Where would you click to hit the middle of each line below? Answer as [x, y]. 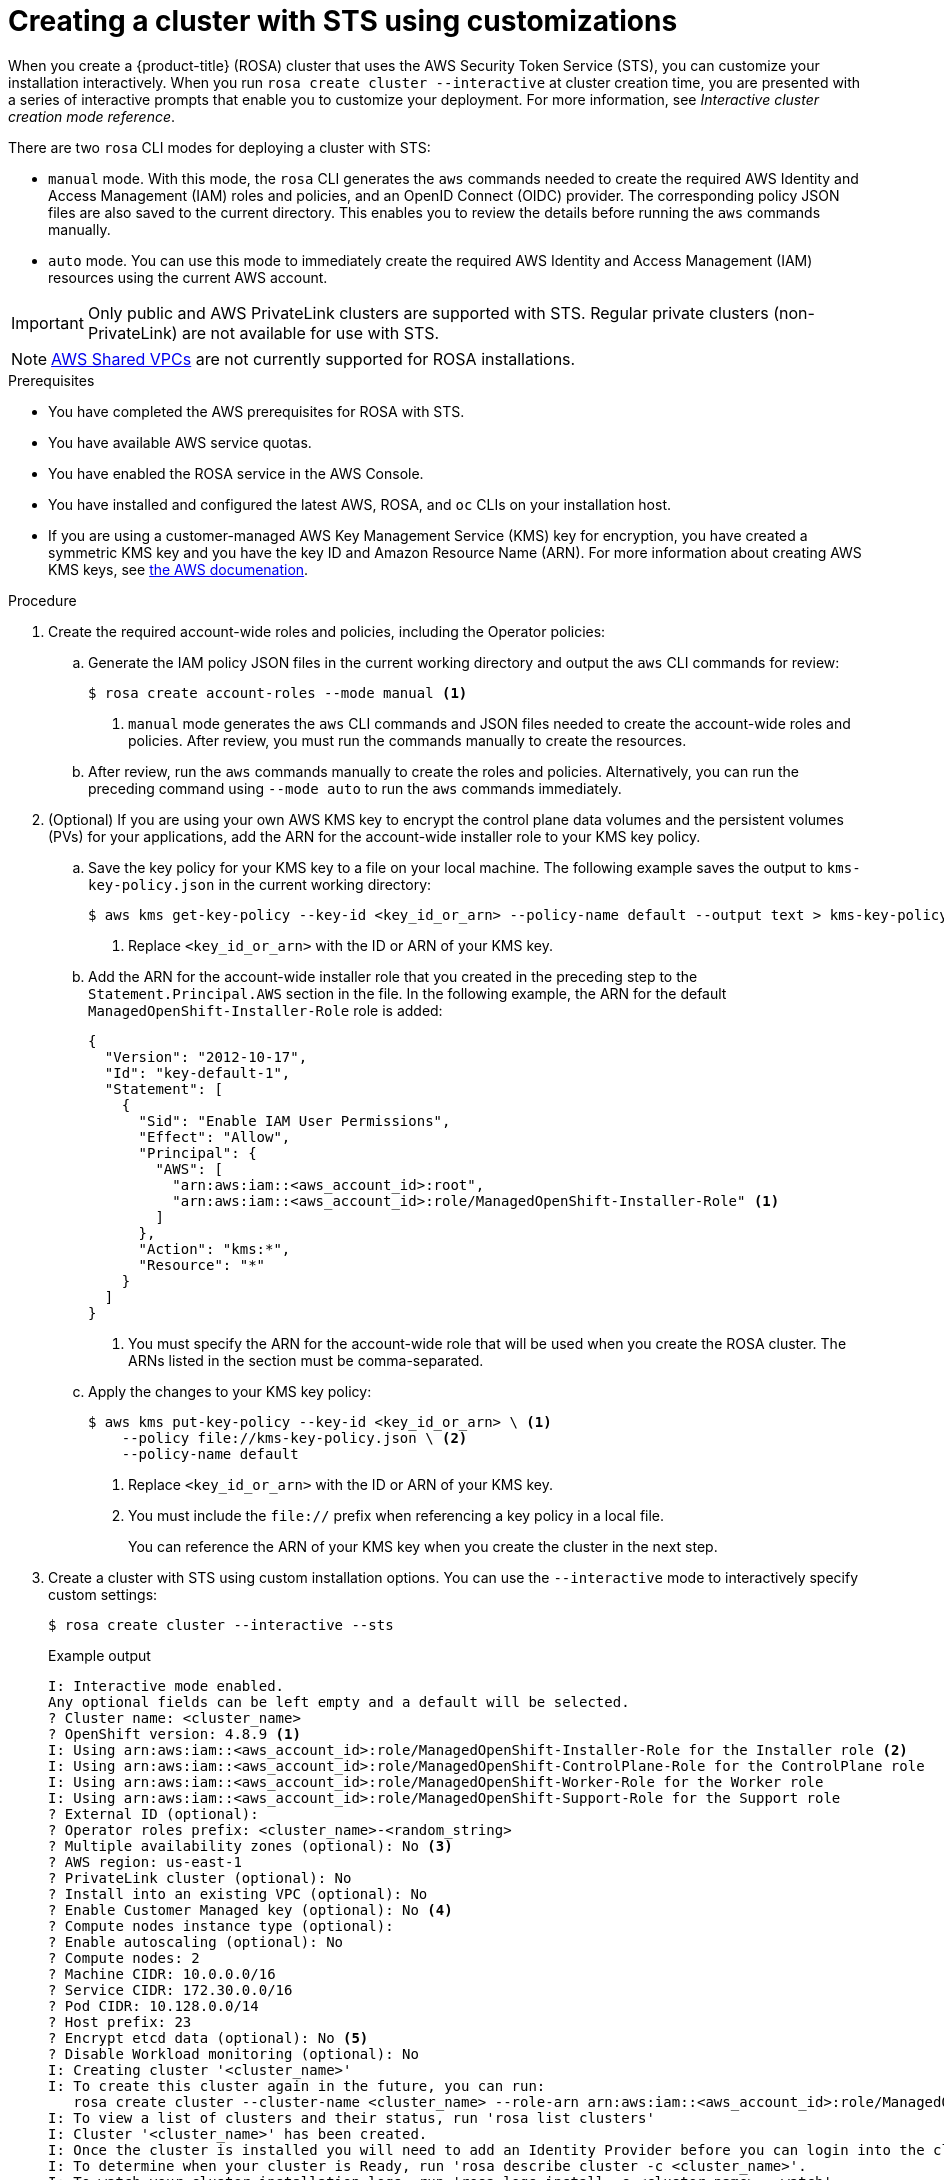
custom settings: [103, 1594]
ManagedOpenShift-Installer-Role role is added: [265, 1010]
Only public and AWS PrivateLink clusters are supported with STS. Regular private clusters [428, 312]
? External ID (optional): [153, 1813]
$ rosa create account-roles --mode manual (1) [278, 692]
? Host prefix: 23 [120, 2021]
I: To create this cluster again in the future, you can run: [297, 2085]
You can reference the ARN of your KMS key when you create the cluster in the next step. [423, 1546]
